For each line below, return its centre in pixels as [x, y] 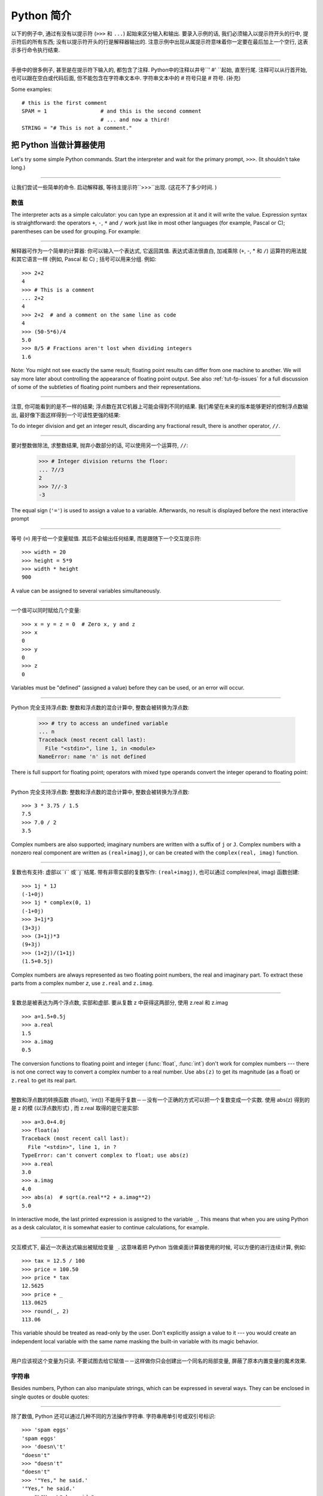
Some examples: [31, 89]
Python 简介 [41, 16]
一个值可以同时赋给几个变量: [46, 610]
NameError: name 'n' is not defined [92, 757]
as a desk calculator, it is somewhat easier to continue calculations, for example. [110, 1227]
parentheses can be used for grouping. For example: [76, 231]
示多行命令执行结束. [36, 50]
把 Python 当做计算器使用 [58, 145]
